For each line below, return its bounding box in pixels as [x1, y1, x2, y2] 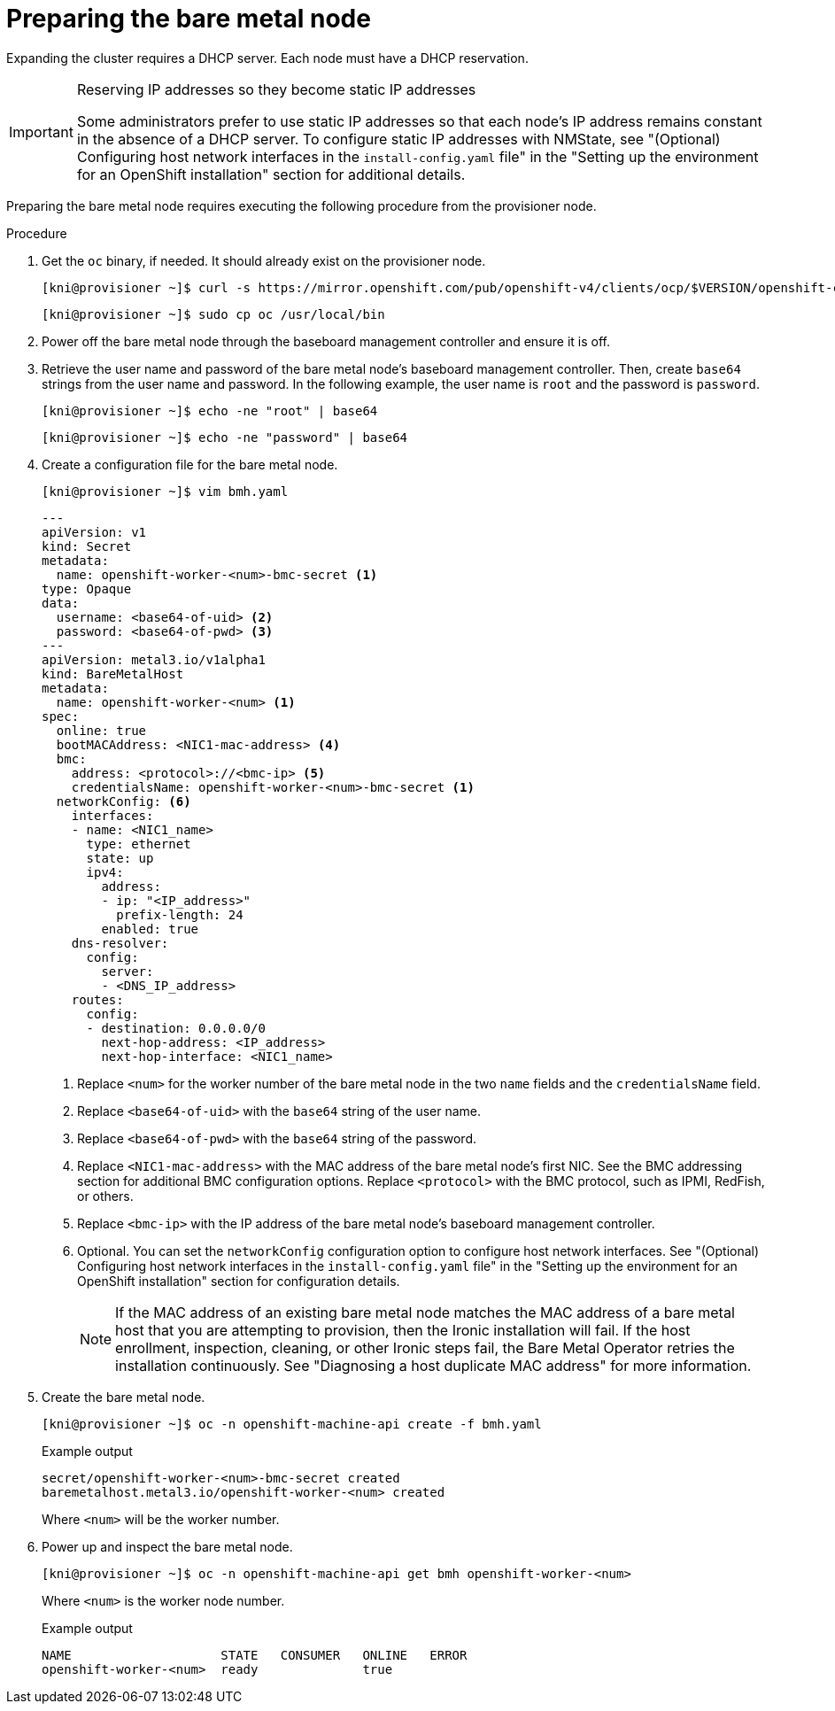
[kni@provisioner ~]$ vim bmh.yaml [42, 484, 289, 499]
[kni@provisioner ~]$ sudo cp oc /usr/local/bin [42, 306, 385, 321]
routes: [71, 992, 124, 1007]
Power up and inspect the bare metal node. [42, 1538, 293, 1554]
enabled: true [101, 921, 199, 936]
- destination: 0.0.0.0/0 [86, 1020, 266, 1035]
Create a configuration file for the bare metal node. [42, 456, 338, 472]
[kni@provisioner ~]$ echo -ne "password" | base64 [42, 430, 408, 445]
